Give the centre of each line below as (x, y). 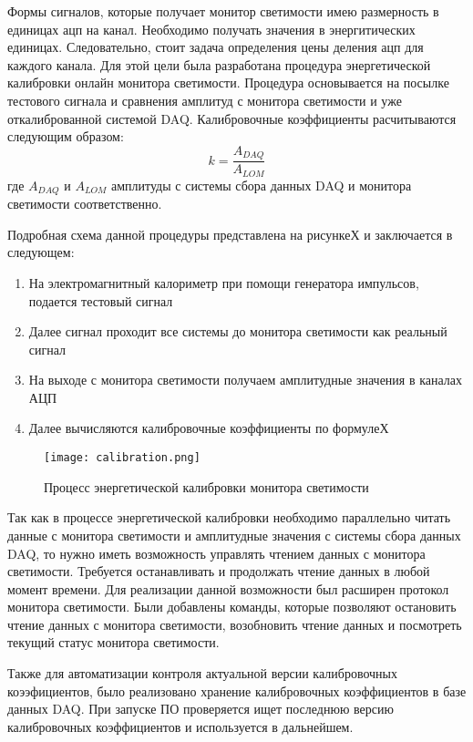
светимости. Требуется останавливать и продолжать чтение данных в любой (219, 571)
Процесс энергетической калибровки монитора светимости (206, 486)
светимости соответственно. (85, 204)
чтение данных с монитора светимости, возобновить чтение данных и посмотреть (235, 624)
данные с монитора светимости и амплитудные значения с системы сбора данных (234, 535)
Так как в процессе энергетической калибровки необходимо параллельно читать (229, 517)
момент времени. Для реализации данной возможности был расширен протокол (228, 588)
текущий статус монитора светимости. (113, 642)
